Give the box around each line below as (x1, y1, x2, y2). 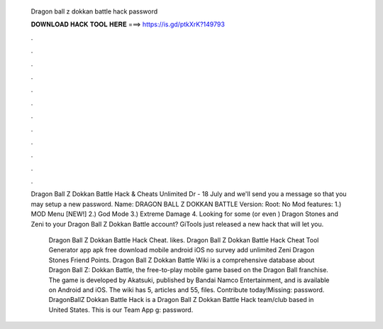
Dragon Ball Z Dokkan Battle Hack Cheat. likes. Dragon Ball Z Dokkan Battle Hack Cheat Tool (48, 236, 319, 244)
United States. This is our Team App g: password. (48, 306, 194, 314)
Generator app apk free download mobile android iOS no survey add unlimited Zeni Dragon (48, 246, 315, 254)
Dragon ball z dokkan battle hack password (30, 7, 158, 16)
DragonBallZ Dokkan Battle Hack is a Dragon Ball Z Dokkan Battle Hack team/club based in (48, 296, 314, 304)
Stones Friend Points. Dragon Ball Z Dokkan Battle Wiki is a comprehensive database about (48, 256, 315, 264)
